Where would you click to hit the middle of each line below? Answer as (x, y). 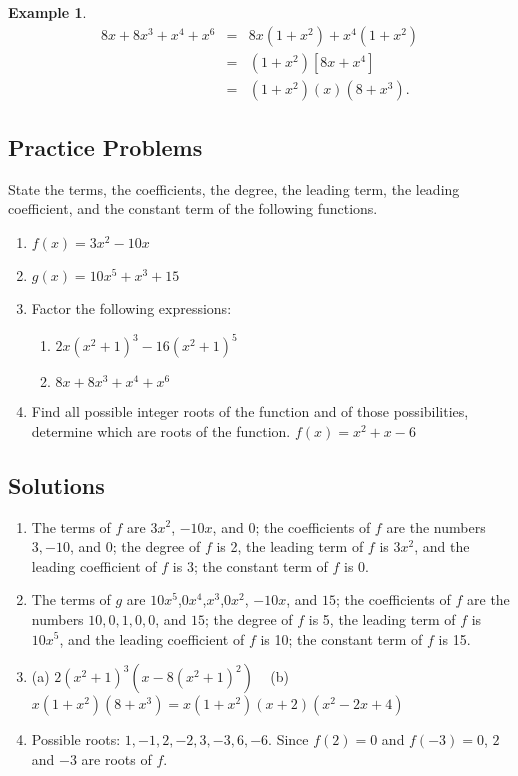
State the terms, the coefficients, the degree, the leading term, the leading (234, 188)
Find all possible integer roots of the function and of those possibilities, (250, 411)
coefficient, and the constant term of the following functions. (193, 208)
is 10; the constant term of (341, 638)
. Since (288, 739)
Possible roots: (76, 739)
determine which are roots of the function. (161, 430)
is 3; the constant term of (250, 565)
